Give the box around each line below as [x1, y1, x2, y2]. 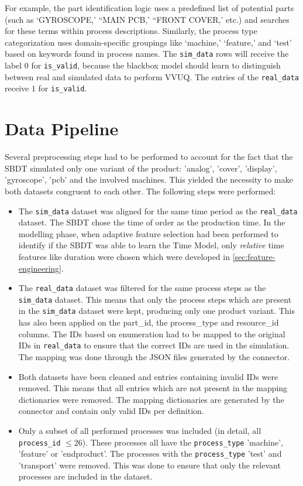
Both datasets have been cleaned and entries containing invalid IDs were [18, 370, 278, 382]
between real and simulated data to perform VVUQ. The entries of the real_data [5, 70, 299, 83]
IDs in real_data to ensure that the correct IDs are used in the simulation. [18, 339, 290, 351]
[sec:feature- [232, 250, 276, 262]
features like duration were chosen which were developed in [18, 250, 230, 262]
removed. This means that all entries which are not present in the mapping [18, 382, 288, 394]
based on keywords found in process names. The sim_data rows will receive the [5, 47, 289, 60]
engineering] [18, 262, 61, 274]
